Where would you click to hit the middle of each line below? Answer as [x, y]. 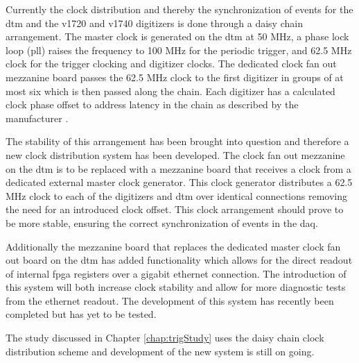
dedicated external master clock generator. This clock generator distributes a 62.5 [179, 182]
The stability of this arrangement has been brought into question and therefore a [177, 141]
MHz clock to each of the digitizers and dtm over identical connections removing [176, 195]
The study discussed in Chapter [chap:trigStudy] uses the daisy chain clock [165, 338]
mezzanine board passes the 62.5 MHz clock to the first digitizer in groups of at [175, 77]
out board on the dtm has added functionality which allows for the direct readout [179, 260]
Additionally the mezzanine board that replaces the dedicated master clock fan [173, 246]
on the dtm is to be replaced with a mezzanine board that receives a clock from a [178, 168]
